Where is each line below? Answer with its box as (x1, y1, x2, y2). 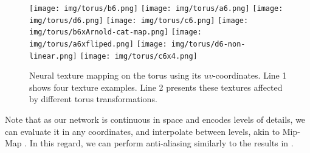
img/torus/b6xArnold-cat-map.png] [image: (29, 28, 202, 37)
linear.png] (29, 51, 77, 60)
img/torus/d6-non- (171, 39, 246, 48)
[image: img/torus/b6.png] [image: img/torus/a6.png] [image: (29, 4, 283, 13)
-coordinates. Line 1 (213, 69, 287, 82)
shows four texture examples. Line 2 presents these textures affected (29, 80, 283, 93)
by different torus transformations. (29, 93, 157, 105)
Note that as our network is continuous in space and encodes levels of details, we (5, 113, 306, 126)
